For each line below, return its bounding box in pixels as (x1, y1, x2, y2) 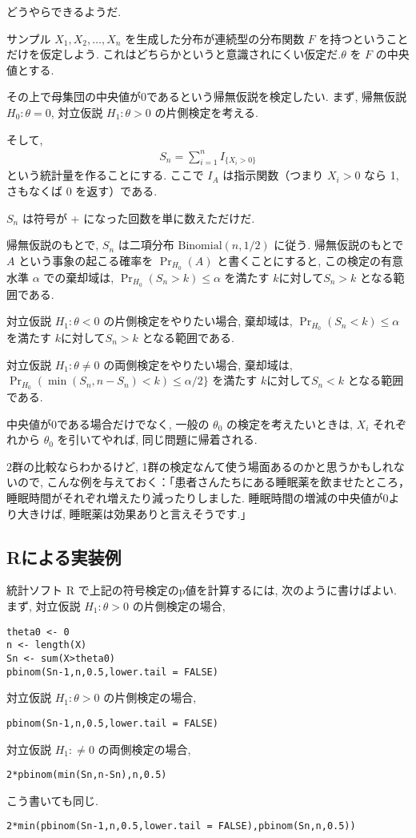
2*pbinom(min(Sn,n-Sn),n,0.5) (6, 769, 167, 781)
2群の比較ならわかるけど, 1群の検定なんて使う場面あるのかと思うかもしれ (6, 457, 394, 474)
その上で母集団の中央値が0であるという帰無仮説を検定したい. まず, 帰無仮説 (6, 88, 406, 105)
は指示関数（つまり (222, 167, 324, 183)
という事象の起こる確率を (18, 252, 154, 268)
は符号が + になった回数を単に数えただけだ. (22, 209, 255, 226)
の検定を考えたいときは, (226, 415, 353, 432)
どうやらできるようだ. (6, 3, 122, 19)
